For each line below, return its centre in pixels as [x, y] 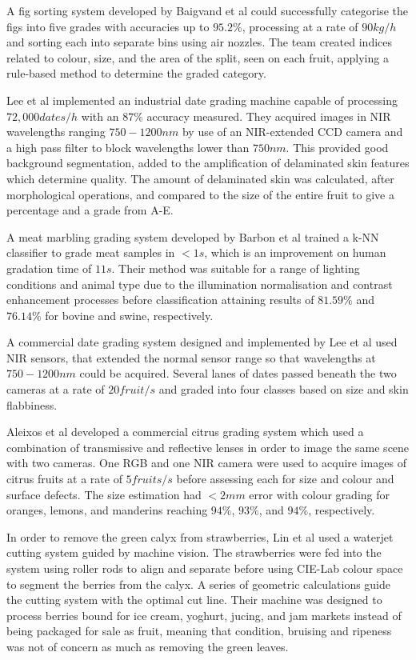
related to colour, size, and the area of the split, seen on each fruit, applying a [198, 57]
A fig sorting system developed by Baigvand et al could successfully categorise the [208, 10]
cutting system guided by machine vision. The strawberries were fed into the [194, 552]
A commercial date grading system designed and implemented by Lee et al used [202, 342]
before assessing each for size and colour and [285, 479]
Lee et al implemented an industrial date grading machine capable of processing [202, 100]
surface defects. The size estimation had [104, 494]
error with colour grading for [319, 494]
